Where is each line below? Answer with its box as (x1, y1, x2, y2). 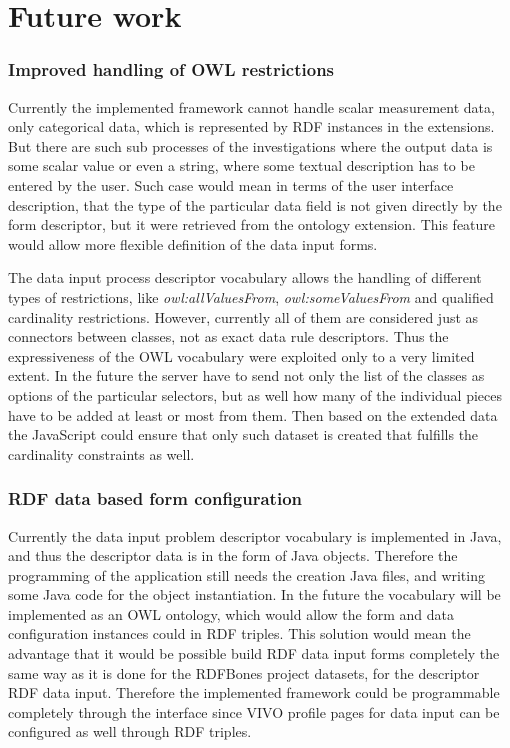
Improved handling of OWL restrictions (8, 57, 335, 82)
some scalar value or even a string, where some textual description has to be (8, 155, 475, 176)
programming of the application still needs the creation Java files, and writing (8, 564, 485, 585)
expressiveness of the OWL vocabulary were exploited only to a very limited (8, 345, 475, 366)
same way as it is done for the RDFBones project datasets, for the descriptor (8, 662, 480, 683)
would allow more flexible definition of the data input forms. (8, 233, 378, 254)
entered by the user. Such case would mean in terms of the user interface (8, 174, 454, 195)
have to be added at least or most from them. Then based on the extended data (8, 404, 498, 425)
